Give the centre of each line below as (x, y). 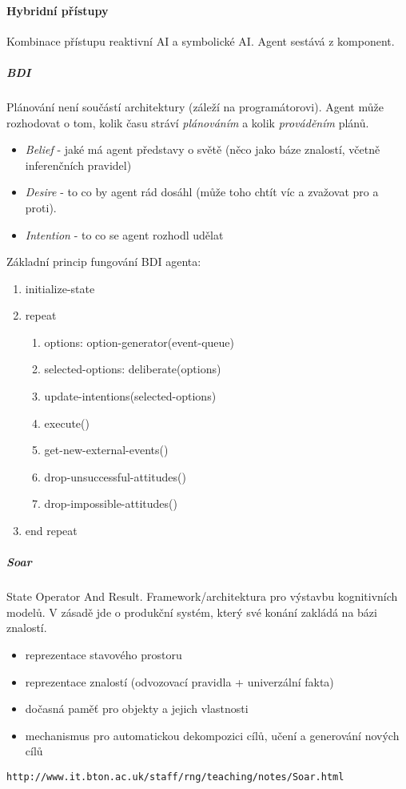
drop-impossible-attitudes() (111, 503)
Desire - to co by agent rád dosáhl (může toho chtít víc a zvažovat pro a (202, 192)
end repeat (51, 531)
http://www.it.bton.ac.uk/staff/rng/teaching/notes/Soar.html (175, 777)
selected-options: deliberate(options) (133, 369)
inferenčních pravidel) (78, 165)
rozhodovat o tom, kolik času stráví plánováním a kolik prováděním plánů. (188, 122)
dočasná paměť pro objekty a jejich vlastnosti (137, 708)
